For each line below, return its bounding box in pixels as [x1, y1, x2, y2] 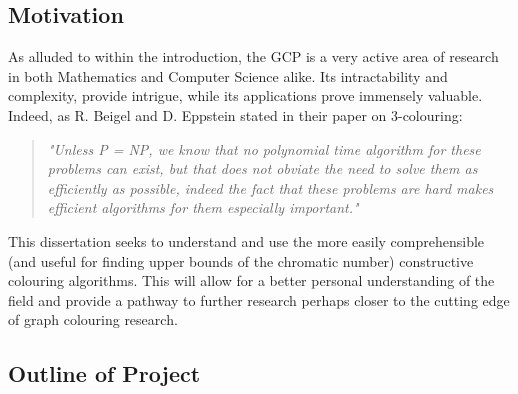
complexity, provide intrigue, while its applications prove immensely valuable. [8, 85, 483, 106]
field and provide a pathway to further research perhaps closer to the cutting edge [8, 289, 510, 310]
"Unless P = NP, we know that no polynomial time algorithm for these [47, 138, 481, 159]
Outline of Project [8, 358, 201, 389]
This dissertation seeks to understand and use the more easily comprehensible [8, 230, 485, 251]
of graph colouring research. [8, 309, 178, 330]
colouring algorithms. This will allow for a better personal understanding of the [8, 270, 495, 291]
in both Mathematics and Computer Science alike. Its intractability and [8, 65, 448, 86]
